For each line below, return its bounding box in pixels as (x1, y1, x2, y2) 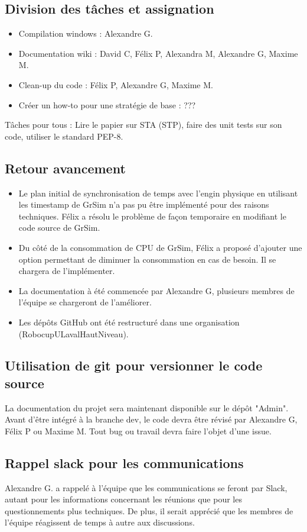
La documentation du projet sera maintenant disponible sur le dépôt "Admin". (5, 401, 289, 414)
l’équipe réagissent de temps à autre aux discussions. (5, 516, 195, 528)
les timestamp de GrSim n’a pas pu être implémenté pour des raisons (18, 198, 269, 211)
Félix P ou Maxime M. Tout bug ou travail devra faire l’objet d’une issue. (5, 424, 272, 437)
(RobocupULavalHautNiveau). (18, 327, 129, 340)
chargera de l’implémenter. (18, 265, 115, 277)
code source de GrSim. (18, 221, 100, 234)
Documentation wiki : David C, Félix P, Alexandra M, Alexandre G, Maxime (18, 47, 298, 59)
